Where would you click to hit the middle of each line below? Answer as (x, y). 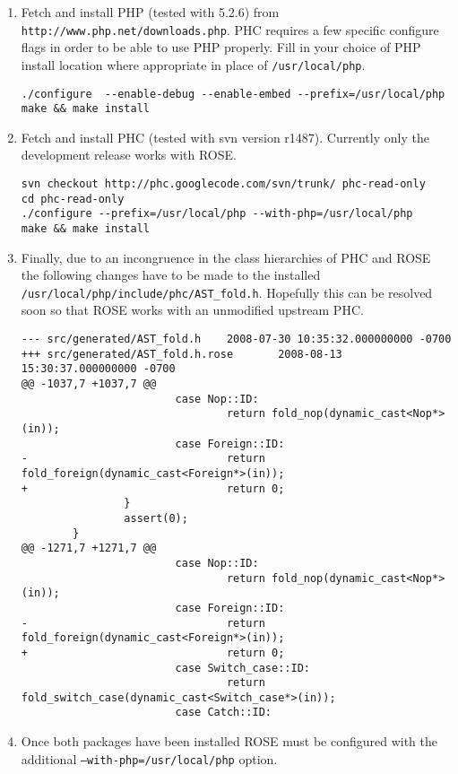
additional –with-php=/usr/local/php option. (149, 758)
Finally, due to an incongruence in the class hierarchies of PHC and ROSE (226, 257)
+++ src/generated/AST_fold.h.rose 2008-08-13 (181, 354)
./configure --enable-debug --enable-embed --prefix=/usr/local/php (233, 94)
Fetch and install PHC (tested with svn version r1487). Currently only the (225, 137)
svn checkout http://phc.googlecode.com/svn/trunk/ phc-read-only (223, 184)
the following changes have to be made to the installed (171, 275)
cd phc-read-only (73, 199)
